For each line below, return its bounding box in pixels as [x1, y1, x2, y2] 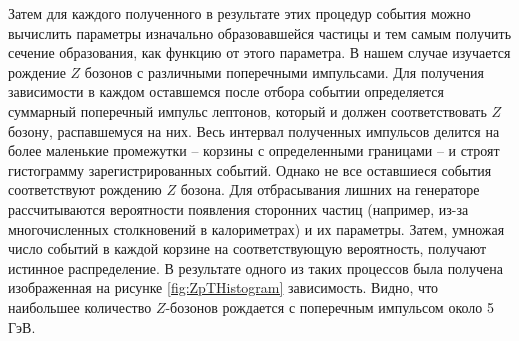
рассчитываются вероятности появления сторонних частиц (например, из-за [8, 198, 469, 219]
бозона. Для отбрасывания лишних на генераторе [180, 179, 480, 200]
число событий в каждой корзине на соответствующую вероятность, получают [8, 238, 487, 259]
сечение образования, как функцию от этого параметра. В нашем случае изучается [8, 42, 511, 63]
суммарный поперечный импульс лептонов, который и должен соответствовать [8, 100, 487, 121]
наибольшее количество [8, 296, 152, 317]
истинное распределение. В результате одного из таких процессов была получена [8, 257, 503, 278]
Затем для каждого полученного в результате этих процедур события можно [8, 3, 471, 23]
